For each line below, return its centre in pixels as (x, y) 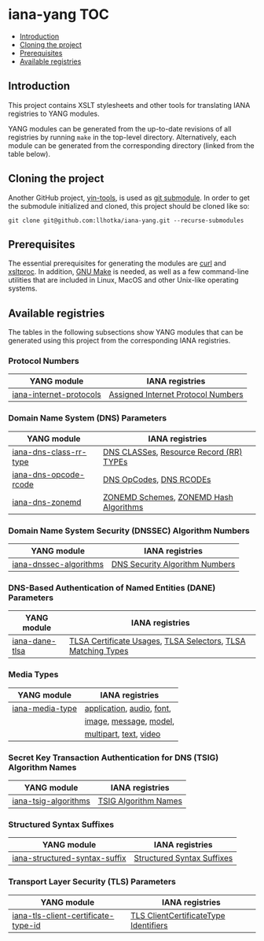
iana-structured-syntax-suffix (69, 858)
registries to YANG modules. (54, 113)
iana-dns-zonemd (47, 502)
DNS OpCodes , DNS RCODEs (157, 480)
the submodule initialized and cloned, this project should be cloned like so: (129, 206)
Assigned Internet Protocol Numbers (176, 395)
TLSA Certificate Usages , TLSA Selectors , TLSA (158, 641)
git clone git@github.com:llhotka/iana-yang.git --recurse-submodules (126, 220)
